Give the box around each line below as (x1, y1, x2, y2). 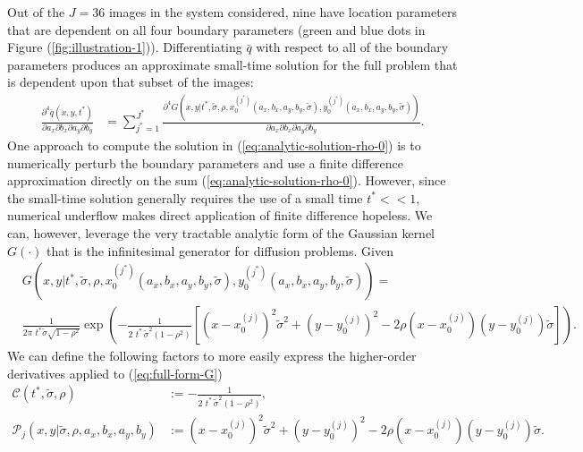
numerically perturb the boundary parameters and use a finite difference (7, 153, 404, 172)
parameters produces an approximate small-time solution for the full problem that (7, 55, 458, 73)
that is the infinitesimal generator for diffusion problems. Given (46, 241, 393, 260)
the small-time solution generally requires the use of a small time (7, 188, 363, 207)
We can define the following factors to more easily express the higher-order (7, 346, 417, 365)
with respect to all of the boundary (256, 38, 449, 56)
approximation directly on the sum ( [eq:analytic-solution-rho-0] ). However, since (7, 171, 446, 190)
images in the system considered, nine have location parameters (108, 3, 457, 21)
